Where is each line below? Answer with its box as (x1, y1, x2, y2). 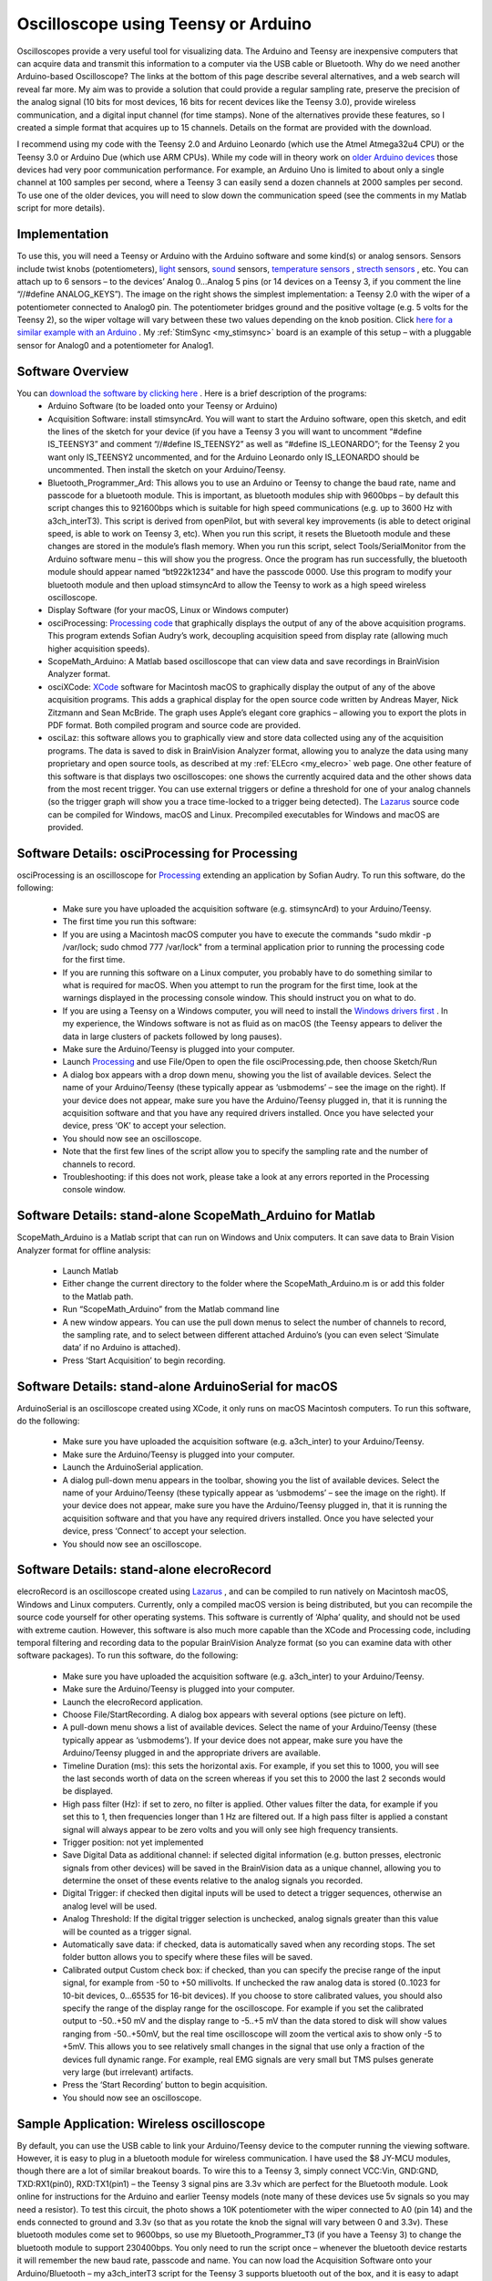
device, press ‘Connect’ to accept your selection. (62, 1526, 247, 1536)
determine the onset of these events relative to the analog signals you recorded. (62, 1875, 364, 1886)
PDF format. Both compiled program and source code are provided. (47, 719, 301, 730)
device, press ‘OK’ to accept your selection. (62, 1120, 227, 1131)
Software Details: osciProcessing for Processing (16, 845, 298, 861)
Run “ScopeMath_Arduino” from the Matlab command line (62, 1304, 280, 1315)
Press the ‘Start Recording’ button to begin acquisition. (62, 2079, 268, 2090)
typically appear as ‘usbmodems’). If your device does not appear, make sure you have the (62, 1734, 404, 1745)
